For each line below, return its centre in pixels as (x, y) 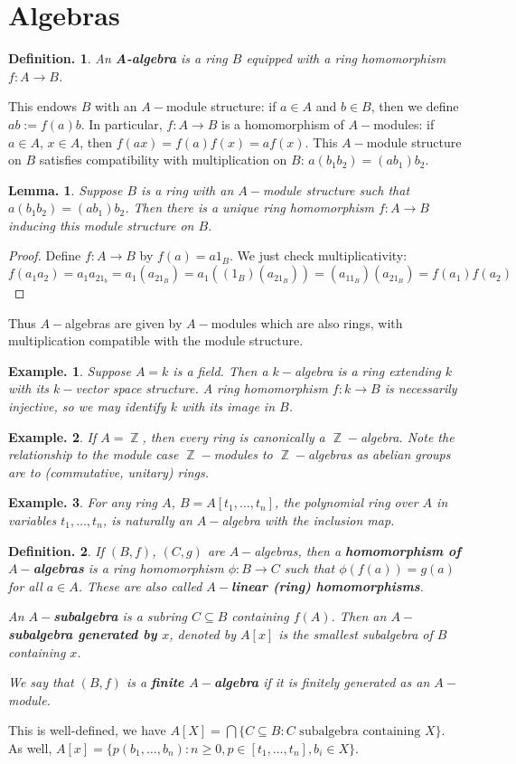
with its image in (228, 406)
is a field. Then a (220, 370)
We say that (41, 682)
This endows (42, 106)
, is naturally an (147, 520)
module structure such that (336, 189)
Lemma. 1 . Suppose (66, 189)
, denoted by (203, 633)
